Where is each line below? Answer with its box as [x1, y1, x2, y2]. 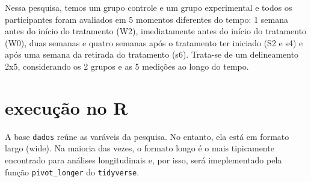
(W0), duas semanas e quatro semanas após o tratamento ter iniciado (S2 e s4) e [5, 36, 303, 49]
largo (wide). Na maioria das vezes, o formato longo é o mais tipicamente [5, 142, 274, 154]
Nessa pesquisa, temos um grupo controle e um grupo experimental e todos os [5, 1, 292, 13]
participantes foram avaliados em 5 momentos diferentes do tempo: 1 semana [5, 13, 289, 25]
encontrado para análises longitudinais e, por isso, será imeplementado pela [5, 153, 282, 166]
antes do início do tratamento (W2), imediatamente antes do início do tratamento [5, 25, 307, 37]
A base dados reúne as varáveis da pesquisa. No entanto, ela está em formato [5, 130, 289, 142]
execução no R [5, 95, 128, 120]
